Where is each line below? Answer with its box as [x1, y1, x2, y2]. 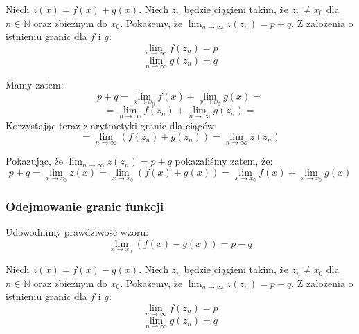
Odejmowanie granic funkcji [6, 197, 164, 214]
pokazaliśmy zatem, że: [175, 154, 273, 168]
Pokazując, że [6, 154, 64, 168]
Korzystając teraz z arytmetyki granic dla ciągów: [6, 118, 218, 132]
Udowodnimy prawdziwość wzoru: [6, 224, 149, 239]
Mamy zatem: [6, 77, 64, 92]
